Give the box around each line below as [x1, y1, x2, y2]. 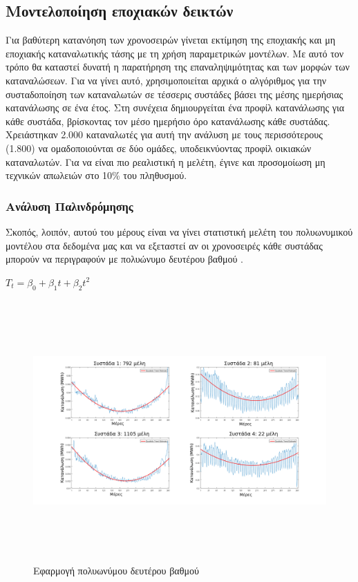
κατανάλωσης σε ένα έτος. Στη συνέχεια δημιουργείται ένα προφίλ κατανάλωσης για [6, 100, 345, 115]
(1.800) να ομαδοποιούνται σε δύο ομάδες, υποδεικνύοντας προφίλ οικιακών [6, 140, 312, 155]
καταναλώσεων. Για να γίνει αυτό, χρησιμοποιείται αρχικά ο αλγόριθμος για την [6, 73, 327, 87]
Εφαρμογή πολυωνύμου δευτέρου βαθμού [33, 563, 199, 578]
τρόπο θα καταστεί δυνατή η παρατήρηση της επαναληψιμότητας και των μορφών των [6, 59, 350, 74]
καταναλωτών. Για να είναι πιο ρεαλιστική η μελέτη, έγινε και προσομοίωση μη [6, 154, 326, 169]
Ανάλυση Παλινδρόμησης [6, 197, 133, 214]
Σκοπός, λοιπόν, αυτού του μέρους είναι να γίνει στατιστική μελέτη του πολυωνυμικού [6, 224, 353, 238]
